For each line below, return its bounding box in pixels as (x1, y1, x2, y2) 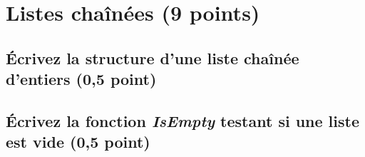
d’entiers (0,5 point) (6, 68, 157, 90)
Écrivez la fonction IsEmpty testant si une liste (6, 109, 360, 131)
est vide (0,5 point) (6, 131, 150, 153)
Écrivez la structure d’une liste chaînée (6, 46, 299, 69)
